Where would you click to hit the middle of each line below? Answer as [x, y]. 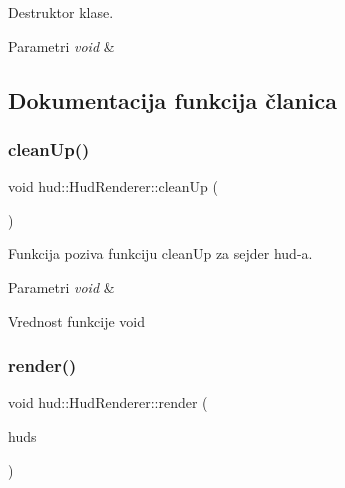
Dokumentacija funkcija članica [173, 99]
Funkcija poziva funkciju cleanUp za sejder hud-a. [160, 253]
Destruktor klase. [61, 12]
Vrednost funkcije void [77, 320]
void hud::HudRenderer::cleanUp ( [113, 186]
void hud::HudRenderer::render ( [108, 402]
